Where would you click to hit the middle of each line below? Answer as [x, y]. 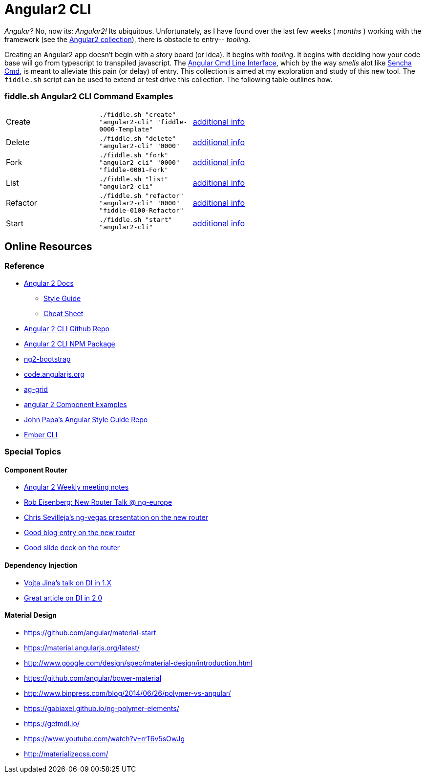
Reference [24, 266]
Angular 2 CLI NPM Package [70, 344]
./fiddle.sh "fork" [134, 155]
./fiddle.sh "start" [136, 219]
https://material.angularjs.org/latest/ [82, 647]
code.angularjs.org [54, 374]
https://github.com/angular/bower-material [93, 678]
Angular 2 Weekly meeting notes [76, 487]
